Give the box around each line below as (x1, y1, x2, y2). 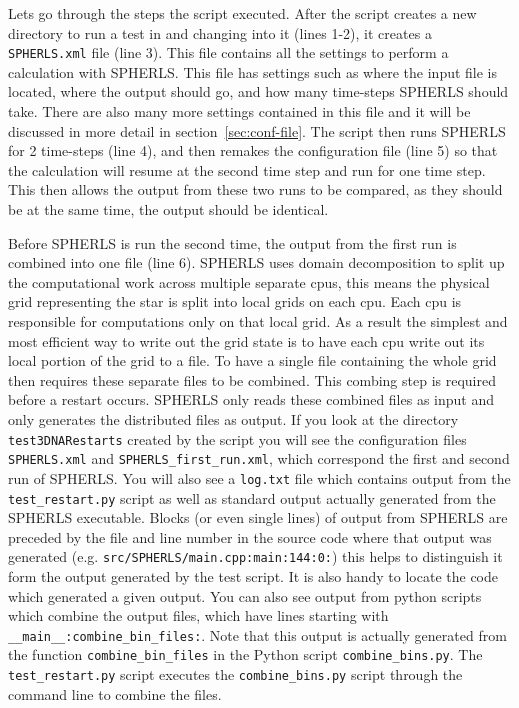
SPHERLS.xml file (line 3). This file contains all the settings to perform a (8, 42, 449, 63)
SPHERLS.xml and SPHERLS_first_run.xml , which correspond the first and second (8, 448, 510, 469)
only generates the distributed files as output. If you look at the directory (8, 408, 459, 429)
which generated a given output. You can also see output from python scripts (8, 585, 482, 606)
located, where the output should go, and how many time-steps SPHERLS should (8, 81, 509, 102)
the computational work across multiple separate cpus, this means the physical (8, 271, 490, 292)
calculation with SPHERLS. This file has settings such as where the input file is (8, 61, 498, 82)
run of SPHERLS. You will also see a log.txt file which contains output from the (8, 467, 511, 488)
